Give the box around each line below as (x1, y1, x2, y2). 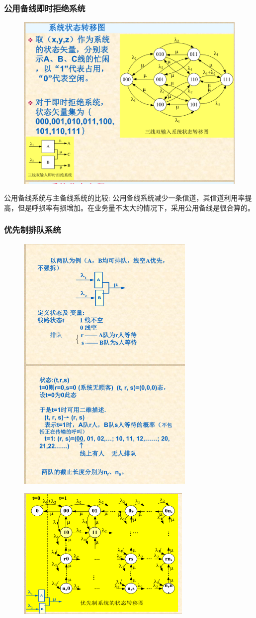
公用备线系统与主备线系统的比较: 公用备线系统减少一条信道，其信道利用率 (4, 193, 245, 203)
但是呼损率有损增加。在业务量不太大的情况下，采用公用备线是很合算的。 (17, 202, 255, 212)
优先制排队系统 (4, 223, 61, 236)
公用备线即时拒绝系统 (4, 1, 85, 14)
